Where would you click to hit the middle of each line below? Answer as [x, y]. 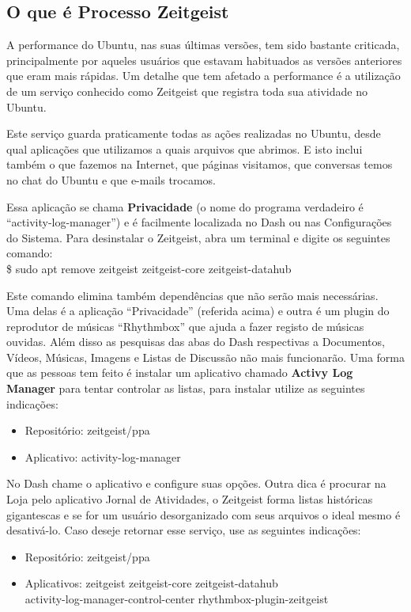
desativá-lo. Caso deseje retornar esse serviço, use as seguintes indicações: [184, 530]
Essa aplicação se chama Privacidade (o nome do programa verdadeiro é [185, 206]
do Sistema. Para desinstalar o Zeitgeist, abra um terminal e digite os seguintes [198, 237]
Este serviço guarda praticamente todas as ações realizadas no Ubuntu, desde [194, 133]
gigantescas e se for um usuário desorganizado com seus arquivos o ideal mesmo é [204, 514]
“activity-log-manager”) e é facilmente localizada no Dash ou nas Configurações [199, 222]
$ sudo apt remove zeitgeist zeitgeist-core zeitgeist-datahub [149, 268]
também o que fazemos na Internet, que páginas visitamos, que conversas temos [200, 164]
